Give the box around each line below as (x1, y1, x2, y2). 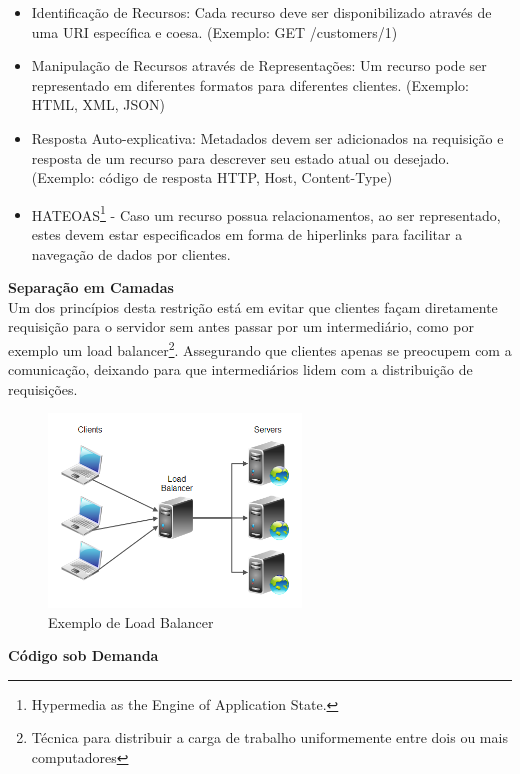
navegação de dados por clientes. (31, 243, 231, 264)
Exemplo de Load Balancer (48, 611, 214, 632)
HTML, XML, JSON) (31, 94, 166, 115)
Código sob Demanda (8, 645, 159, 666)
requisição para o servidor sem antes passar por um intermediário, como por (8, 316, 474, 337)
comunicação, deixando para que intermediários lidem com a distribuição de (8, 359, 473, 380)
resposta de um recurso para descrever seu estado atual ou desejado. (31, 147, 450, 168)
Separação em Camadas (8, 277, 174, 298)
